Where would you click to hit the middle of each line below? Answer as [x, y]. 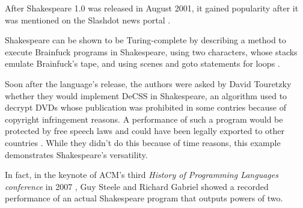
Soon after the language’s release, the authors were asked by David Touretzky [148, 83]
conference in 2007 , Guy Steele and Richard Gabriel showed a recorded [137, 186]
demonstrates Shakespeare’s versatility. [76, 154]
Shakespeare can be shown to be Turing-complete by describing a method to [145, 40]
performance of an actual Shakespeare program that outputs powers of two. [144, 198]
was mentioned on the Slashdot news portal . [88, 20]
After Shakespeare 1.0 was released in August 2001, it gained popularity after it [152, 8]
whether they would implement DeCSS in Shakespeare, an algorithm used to [146, 95]
